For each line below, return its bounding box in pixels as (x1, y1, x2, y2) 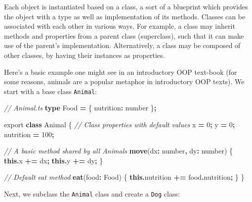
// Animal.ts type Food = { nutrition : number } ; (4, 102, 157, 113)
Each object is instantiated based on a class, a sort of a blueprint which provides (4, 1, 248, 11)
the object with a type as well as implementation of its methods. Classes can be (4, 11, 246, 21)
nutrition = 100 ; (4, 129, 54, 139)
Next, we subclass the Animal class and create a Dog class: (4, 188, 180, 199)
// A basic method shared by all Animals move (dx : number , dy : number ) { (4, 146, 233, 156)
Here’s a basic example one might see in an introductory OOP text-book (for (4, 66, 237, 77)
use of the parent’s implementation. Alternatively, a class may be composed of (4, 40, 241, 50)
